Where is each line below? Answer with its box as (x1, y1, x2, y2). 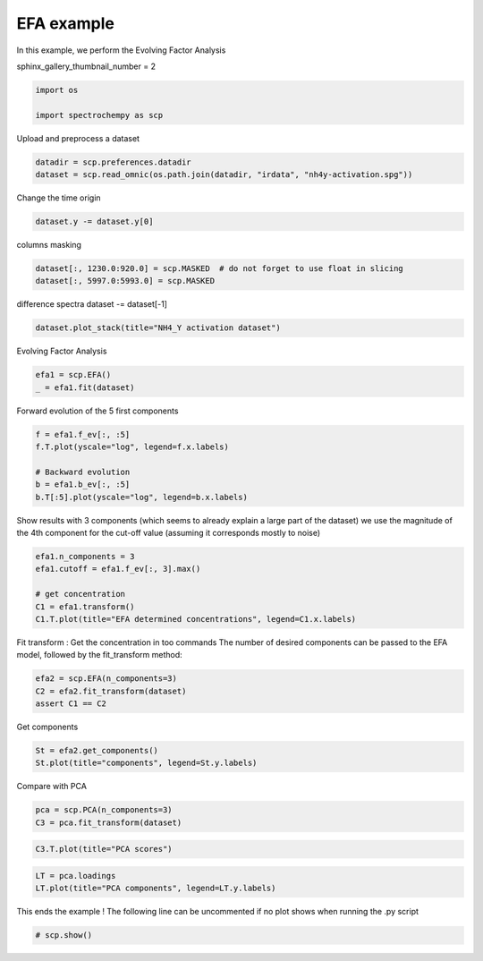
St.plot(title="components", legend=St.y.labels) (35, 758, 258, 769)
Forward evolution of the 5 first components (16, 405, 179, 416)
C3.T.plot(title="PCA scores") (35, 844, 174, 855)
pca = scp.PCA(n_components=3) (35, 805, 174, 815)
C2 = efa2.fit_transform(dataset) (35, 685, 187, 696)
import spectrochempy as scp (35, 110, 164, 120)
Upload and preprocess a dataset (16, 132, 140, 143)
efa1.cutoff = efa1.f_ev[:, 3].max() (35, 564, 201, 574)
